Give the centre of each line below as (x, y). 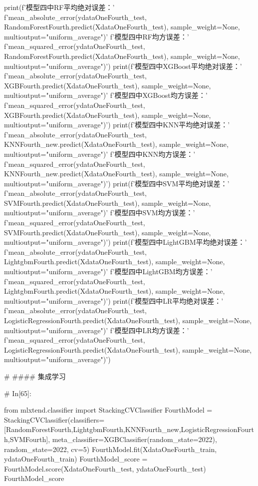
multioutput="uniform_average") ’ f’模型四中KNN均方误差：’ (100, 154)
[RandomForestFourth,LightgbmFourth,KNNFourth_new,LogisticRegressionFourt (129, 429)
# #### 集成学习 (35, 376)
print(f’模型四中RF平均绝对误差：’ (59, 7)
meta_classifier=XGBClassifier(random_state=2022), (134, 439)
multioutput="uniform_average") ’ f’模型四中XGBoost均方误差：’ (106, 95)
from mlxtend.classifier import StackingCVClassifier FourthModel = (108, 410)
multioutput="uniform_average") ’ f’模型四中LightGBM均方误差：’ (108, 271)
